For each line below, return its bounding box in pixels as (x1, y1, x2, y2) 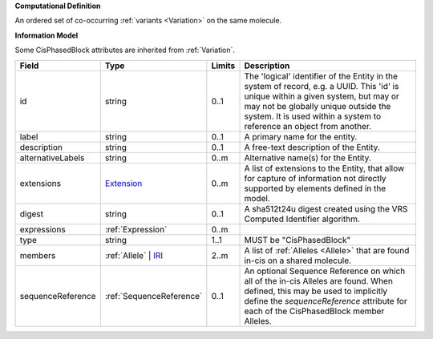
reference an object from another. (244, 120, 372, 131)
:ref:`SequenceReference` (104, 290, 203, 301)
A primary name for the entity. (244, 131, 358, 142)
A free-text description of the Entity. (244, 141, 380, 152)
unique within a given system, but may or (244, 91, 400, 102)
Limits (211, 60, 236, 71)
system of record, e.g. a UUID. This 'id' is (244, 80, 399, 91)
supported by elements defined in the (244, 183, 386, 194)
